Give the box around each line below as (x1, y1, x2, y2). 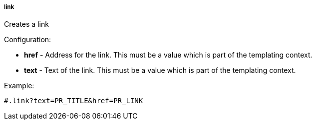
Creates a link (4, 20, 49, 29)
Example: (4, 81, 34, 90)
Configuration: (4, 35, 51, 44)
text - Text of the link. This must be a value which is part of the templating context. (24, 66, 296, 75)
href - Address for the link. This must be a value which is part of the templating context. (24, 51, 313, 60)
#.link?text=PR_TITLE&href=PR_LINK (4, 97, 143, 105)
